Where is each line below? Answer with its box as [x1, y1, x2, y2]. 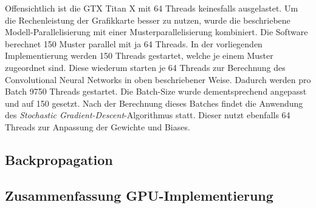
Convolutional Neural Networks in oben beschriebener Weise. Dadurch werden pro [5, 73, 311, 86]
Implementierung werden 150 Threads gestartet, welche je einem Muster [5, 49, 273, 62]
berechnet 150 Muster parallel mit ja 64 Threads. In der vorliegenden [5, 37, 263, 50]
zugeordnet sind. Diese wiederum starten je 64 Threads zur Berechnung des [5, 61, 286, 73]
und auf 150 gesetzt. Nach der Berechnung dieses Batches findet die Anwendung [5, 96, 303, 109]
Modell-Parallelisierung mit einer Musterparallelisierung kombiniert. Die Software [5, 25, 308, 38]
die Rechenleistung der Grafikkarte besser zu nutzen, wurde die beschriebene [5, 13, 290, 26]
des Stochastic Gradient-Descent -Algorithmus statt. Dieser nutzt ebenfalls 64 [5, 109, 290, 121]
